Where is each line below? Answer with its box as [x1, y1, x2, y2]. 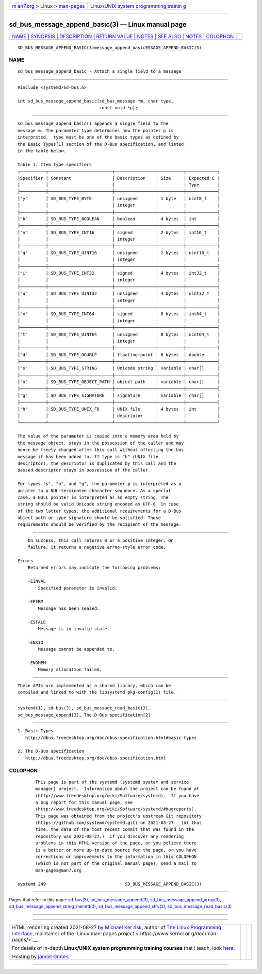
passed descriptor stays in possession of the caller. [17, 468, 151, 473]
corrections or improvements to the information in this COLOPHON [35, 854, 197, 859]
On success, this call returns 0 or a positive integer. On [27, 537, 174, 543]
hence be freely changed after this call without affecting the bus [17, 447, 184, 453]
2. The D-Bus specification [17, 748, 84, 754]
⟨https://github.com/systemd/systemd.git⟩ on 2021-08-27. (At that [35, 820, 202, 825]
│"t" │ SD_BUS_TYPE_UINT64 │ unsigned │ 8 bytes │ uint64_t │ [17, 332, 220, 337]
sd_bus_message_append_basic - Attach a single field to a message [17, 68, 181, 74]
